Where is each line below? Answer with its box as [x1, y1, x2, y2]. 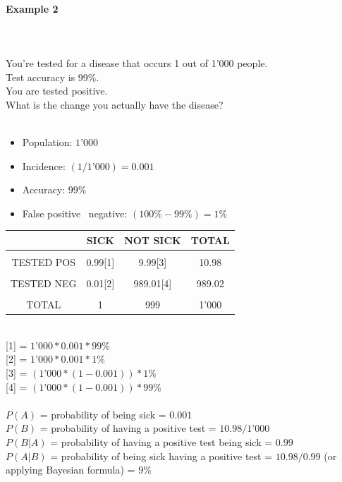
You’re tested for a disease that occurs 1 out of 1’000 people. [6, 55, 268, 70]
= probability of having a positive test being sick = [50, 434, 273, 449]
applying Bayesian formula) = [6, 462, 135, 477]
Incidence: [22, 158, 66, 173]
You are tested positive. [6, 83, 108, 98]
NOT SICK [124, 232, 181, 247]
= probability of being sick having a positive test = [50, 448, 273, 463]
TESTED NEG [11, 276, 77, 291]
